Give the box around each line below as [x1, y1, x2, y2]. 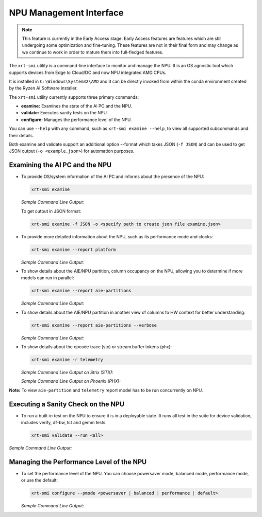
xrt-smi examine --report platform [31, 247, 116, 252]
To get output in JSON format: [21, 208, 82, 214]
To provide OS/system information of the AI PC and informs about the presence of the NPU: [21, 174, 205, 179]
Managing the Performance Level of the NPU [9, 458, 147, 466]
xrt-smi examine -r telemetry [31, 357, 103, 362]
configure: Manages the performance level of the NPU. [21, 117, 132, 123]
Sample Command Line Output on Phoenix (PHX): [21, 378, 121, 384]
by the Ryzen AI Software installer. [9, 85, 78, 91]
